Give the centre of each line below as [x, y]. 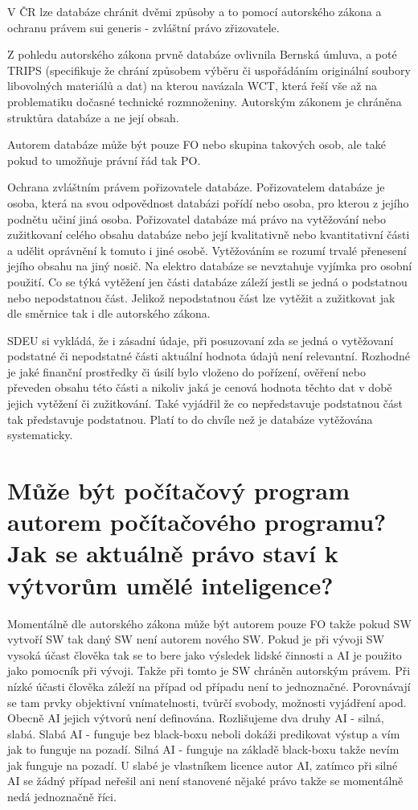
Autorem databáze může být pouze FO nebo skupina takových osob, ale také [197, 144]
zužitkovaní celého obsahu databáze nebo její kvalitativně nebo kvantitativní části [209, 234]
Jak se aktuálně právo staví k [173, 553]
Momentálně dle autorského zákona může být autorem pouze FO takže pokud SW [209, 623]
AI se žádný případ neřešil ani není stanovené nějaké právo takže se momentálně [205, 781]
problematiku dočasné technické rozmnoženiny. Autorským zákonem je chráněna [205, 101]
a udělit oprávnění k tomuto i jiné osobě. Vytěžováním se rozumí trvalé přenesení [207, 250]
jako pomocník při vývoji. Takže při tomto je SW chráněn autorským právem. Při [209, 670]
